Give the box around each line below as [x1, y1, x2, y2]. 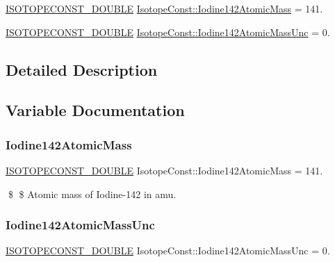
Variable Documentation [6, 99, 185, 121]
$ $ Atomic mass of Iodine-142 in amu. [8, 186, 177, 201]
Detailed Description [6, 58, 158, 80]
